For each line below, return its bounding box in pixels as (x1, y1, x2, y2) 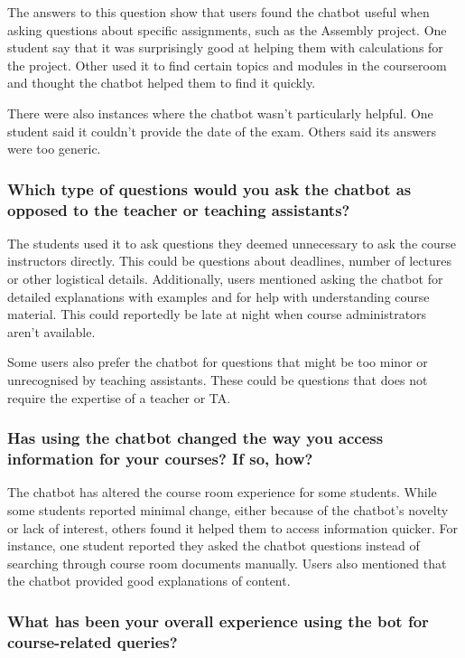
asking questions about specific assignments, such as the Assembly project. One (7, 20, 447, 39)
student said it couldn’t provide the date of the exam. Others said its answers (7, 121, 437, 140)
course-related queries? (7, 630, 178, 653)
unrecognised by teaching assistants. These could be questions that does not (7, 371, 428, 390)
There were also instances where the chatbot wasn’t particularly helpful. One (7, 103, 433, 122)
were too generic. (7, 139, 101, 158)
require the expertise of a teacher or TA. (7, 388, 231, 407)
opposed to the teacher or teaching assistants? (7, 198, 350, 221)
